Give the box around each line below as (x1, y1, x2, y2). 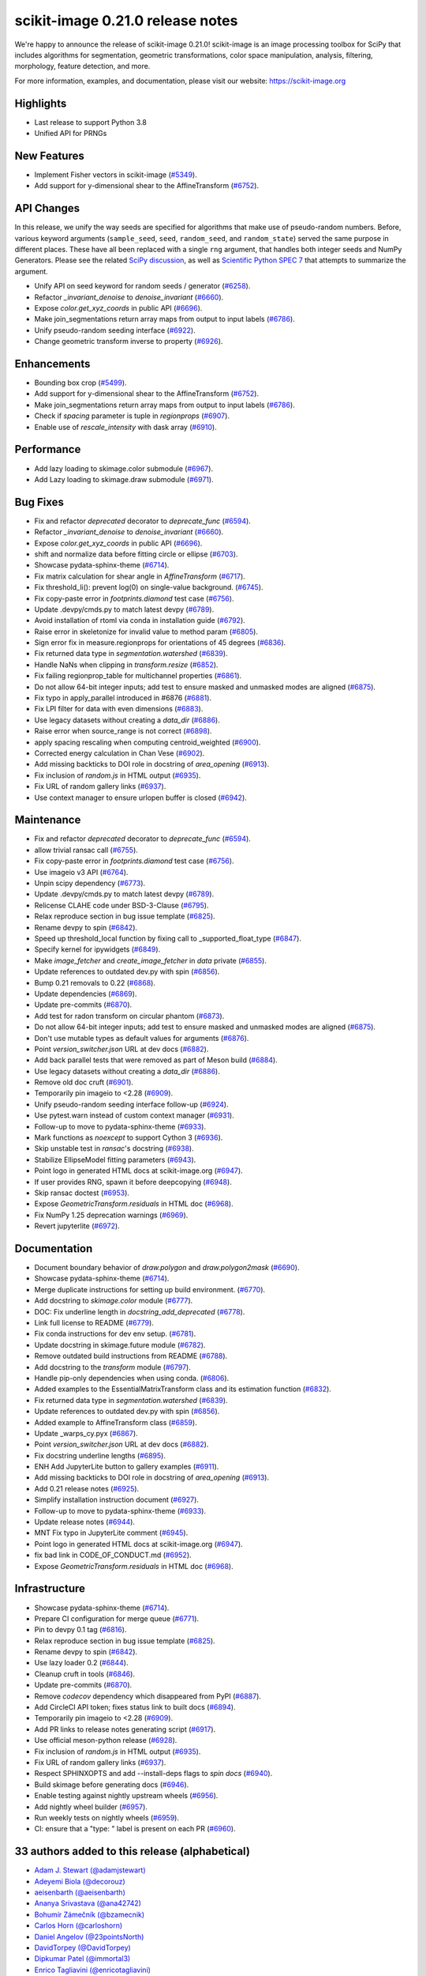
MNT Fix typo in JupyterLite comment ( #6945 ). (34, 1528, 189, 1537)
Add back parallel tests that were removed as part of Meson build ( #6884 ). (34, 1055, 278, 1065)
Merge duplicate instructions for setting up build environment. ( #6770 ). (34, 1284, 266, 1294)
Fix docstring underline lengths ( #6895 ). (34, 1450, 166, 1460)
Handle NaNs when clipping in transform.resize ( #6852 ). (34, 660, 219, 669)
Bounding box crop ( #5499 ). (34, 378, 127, 387)
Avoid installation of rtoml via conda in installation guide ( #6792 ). (34, 616, 246, 625)
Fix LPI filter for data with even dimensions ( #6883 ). (34, 704, 204, 714)
